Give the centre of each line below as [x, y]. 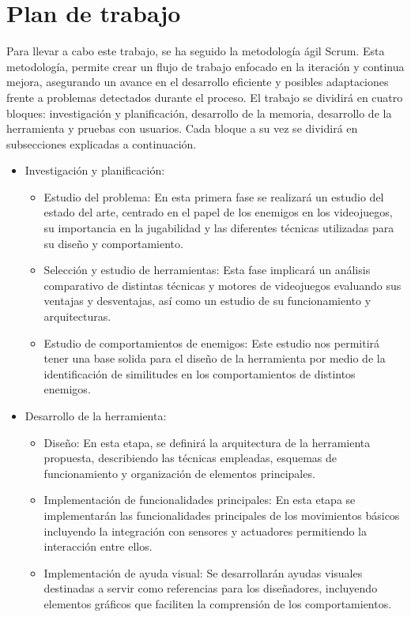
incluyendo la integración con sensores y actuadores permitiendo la [205, 530]
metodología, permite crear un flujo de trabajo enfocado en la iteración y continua [205, 66]
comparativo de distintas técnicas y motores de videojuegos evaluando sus [222, 285]
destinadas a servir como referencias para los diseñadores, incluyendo [211, 588]
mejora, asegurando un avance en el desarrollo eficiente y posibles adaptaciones [198, 82]
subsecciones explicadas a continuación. [102, 143]
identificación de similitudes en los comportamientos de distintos [200, 373]
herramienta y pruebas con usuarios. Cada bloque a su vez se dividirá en [182, 128]
